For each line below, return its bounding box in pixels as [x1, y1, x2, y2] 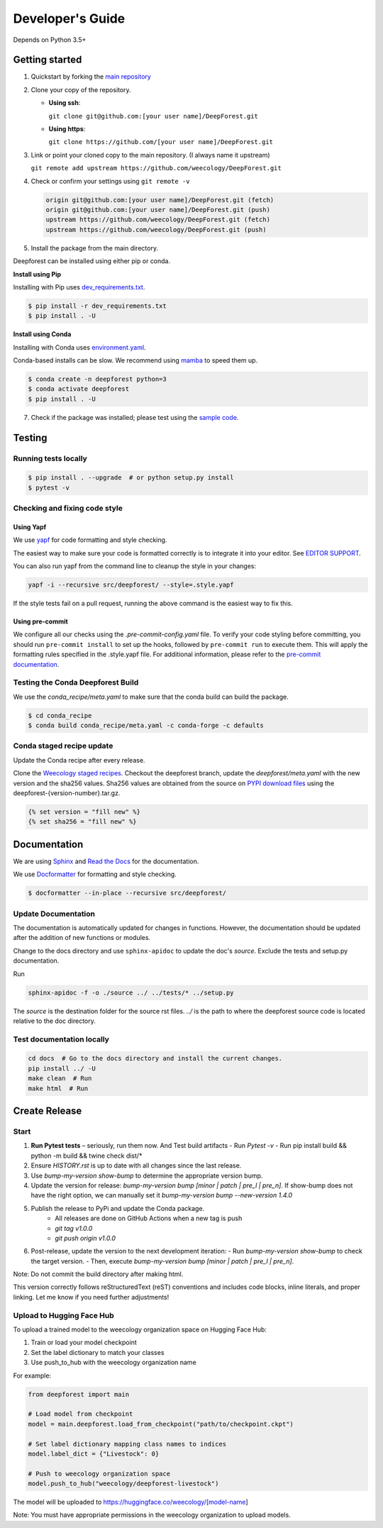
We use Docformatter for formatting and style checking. [13, 870, 177, 879]
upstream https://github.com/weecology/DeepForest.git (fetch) [45, 216, 271, 223]
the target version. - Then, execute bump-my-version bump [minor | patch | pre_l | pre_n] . [30, 1256, 294, 1266]
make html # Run [28, 1084, 89, 1092]
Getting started [13, 54, 82, 66]
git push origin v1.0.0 [55, 1234, 116, 1242]
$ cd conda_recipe [28, 712, 92, 719]
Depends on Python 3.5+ [13, 35, 87, 44]
